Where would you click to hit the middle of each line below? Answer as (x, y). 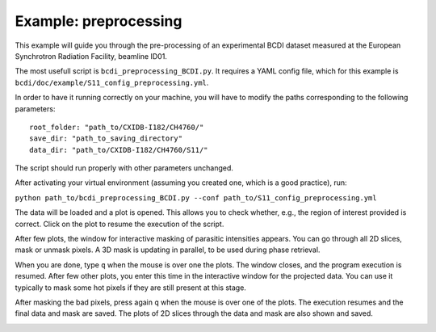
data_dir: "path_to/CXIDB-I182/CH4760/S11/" (119, 150)
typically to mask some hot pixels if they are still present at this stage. (130, 288)
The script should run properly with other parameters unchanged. (124, 168)
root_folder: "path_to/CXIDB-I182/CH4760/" (117, 127)
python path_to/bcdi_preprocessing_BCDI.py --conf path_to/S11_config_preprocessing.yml (196, 198)
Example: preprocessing (99, 21)
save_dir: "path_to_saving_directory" (106, 139)
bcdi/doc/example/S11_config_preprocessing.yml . (112, 82)
